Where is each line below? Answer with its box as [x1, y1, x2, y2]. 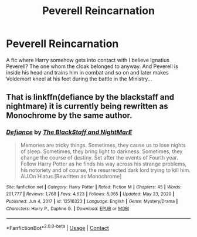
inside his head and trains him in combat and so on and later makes [6, 69, 169, 76]
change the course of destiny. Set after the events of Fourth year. [20, 154, 179, 161]
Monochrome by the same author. [6, 110, 133, 121]
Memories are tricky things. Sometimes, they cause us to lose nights [20, 141, 186, 148]
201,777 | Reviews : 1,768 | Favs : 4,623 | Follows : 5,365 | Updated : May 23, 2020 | [6, 191, 175, 197]
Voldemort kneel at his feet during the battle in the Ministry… [6, 75, 152, 82]
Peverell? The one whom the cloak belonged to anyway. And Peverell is [6, 63, 179, 70]
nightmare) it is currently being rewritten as [6, 101, 168, 111]
